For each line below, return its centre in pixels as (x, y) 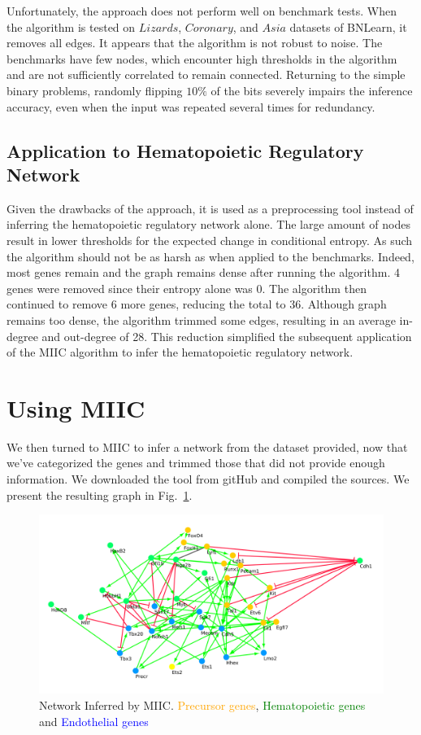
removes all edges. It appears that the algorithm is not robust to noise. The (195, 43)
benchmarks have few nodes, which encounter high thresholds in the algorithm (202, 58)
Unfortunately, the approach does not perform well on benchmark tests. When (202, 11)
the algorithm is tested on (71, 26)
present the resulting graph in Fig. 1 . (100, 494)
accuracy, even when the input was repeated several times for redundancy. (191, 106)
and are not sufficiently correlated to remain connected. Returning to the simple (206, 74)
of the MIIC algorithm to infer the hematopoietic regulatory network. (180, 352)
